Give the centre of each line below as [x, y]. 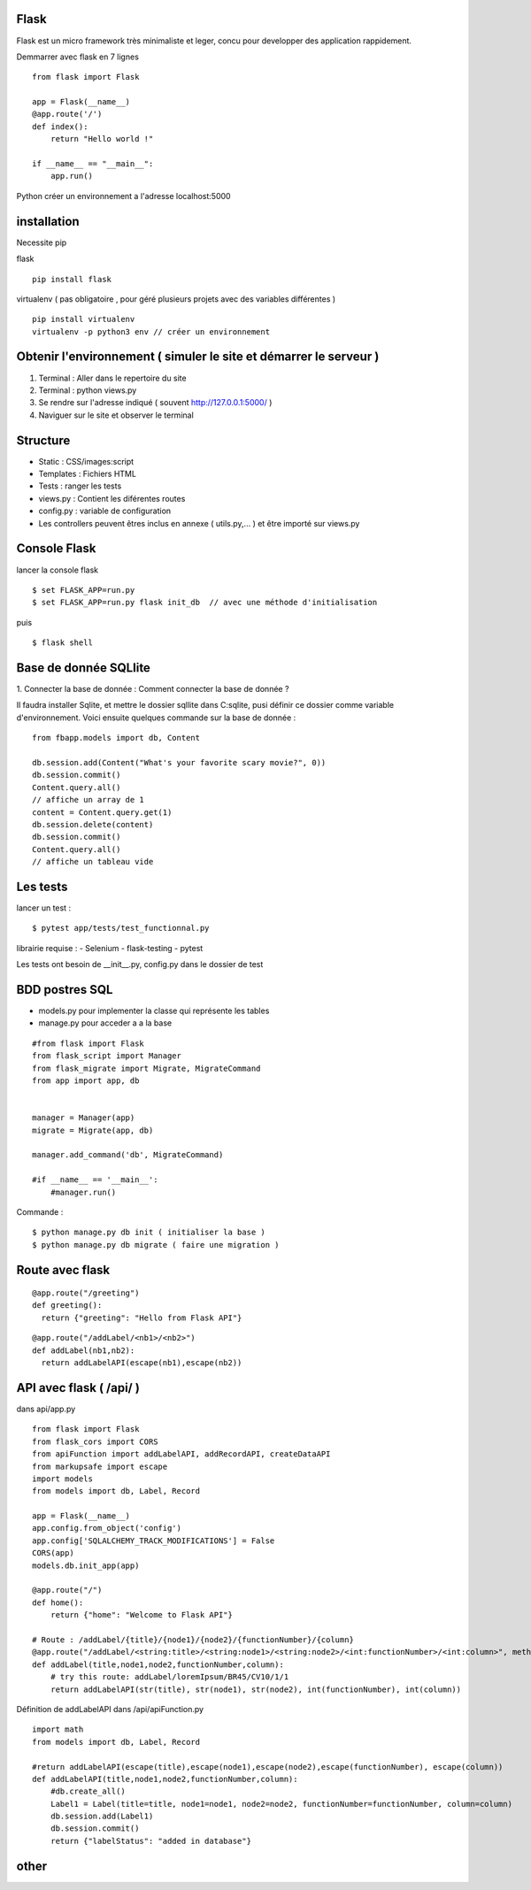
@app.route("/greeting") [86, 1293]
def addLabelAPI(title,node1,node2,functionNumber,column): [165, 1779]
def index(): [60, 127]
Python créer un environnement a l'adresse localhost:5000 [123, 196]
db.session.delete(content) [93, 824]
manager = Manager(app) [84, 1118]
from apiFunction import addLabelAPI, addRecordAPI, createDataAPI [181, 1454]
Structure [43, 440]
